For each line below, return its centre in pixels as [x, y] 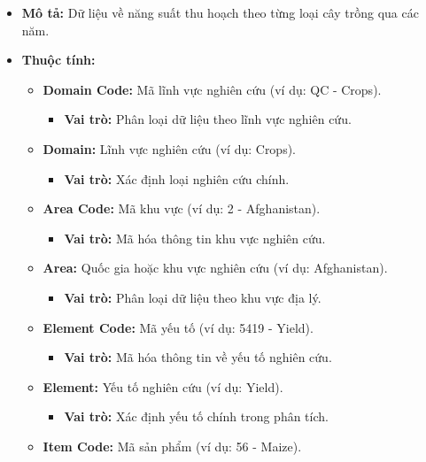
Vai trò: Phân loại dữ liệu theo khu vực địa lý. [193, 297]
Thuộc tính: [58, 60]
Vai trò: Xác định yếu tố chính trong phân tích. [196, 416]
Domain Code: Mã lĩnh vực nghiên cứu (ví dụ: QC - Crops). [212, 89]
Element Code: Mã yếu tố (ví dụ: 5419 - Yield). [178, 327]
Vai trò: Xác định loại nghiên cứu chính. [177, 178]
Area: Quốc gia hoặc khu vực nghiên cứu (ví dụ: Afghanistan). [215, 268]
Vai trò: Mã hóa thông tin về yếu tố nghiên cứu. [198, 357]
